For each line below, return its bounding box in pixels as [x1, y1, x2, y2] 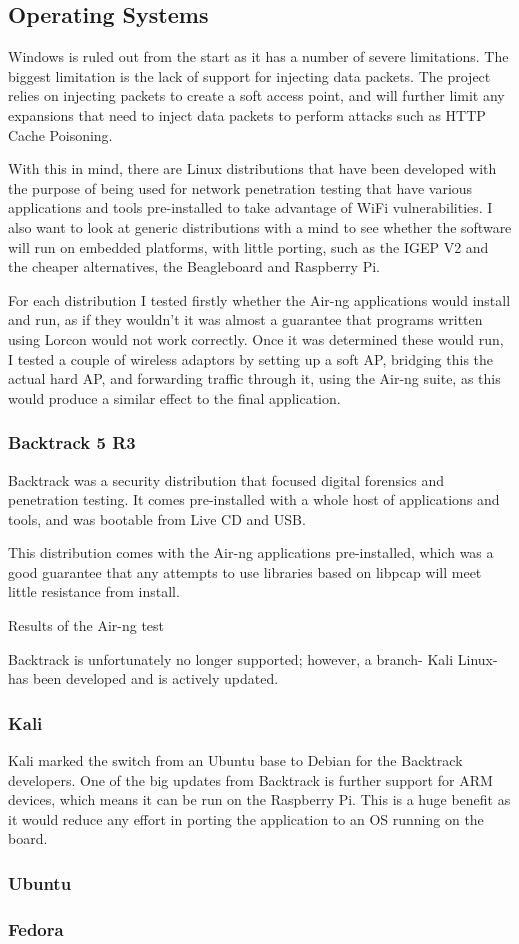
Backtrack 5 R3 [8, 430, 136, 455]
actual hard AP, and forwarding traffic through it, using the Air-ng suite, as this [8, 368, 501, 389]
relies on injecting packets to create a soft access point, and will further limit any [8, 85, 505, 106]
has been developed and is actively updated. [8, 668, 279, 689]
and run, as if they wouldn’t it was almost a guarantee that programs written [8, 309, 483, 330]
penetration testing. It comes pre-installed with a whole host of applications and [8, 489, 500, 510]
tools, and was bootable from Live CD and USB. [8, 508, 306, 529]
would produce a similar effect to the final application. [8, 387, 341, 408]
